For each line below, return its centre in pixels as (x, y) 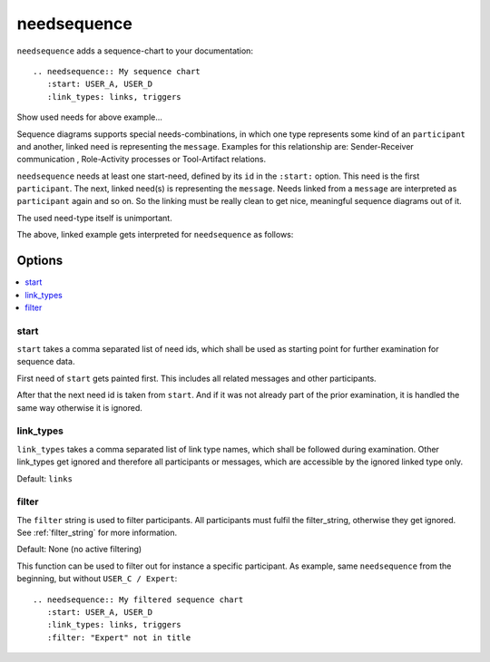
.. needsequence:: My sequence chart (117, 71)
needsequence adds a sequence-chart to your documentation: (135, 51)
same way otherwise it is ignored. (79, 407)
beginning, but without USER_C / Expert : (97, 579)
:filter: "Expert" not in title (119, 638)
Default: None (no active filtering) (79, 550)
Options (40, 261)
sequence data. (46, 362)
